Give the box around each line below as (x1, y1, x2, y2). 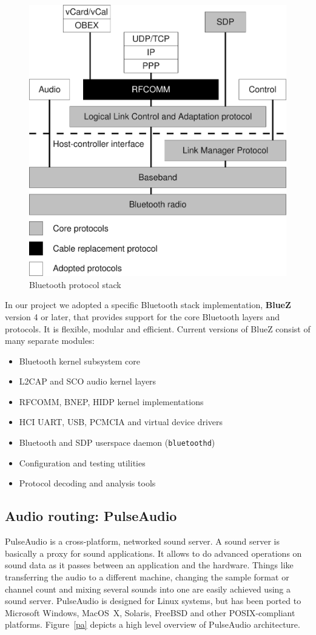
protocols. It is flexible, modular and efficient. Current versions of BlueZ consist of (5, 322, 311, 335)
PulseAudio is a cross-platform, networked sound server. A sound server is (5, 535, 280, 548)
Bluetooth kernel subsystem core (19, 354, 141, 367)
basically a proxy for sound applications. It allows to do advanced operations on (5, 546, 302, 559)
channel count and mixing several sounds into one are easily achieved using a (5, 582, 291, 595)
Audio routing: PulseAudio (5, 506, 177, 525)
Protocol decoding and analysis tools (19, 477, 156, 489)
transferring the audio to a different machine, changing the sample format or (5, 570, 289, 583)
